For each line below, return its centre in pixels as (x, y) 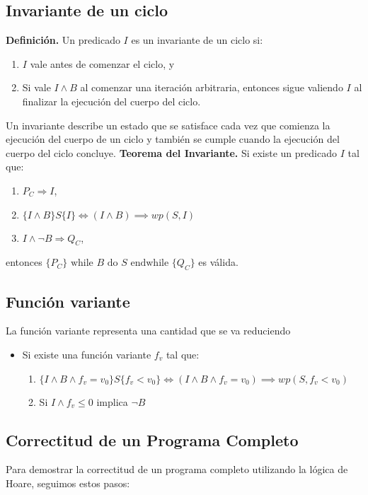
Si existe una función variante (87, 354)
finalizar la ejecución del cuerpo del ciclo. (111, 101)
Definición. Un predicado (63, 40)
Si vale (36, 87)
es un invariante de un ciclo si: (197, 40)
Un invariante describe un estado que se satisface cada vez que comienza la (168, 125)
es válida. (218, 262)
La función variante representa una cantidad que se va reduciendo (148, 331)
